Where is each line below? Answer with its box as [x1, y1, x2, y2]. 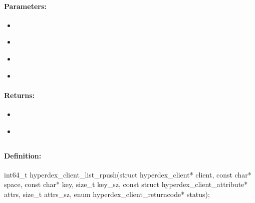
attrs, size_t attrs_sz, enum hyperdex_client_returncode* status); [4, 188, 210, 199]
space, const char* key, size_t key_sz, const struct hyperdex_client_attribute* [4, 179, 248, 189]
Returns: [4, 89, 35, 100]
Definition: [4, 150, 42, 160]
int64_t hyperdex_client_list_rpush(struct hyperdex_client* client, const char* [4, 169, 251, 179]
